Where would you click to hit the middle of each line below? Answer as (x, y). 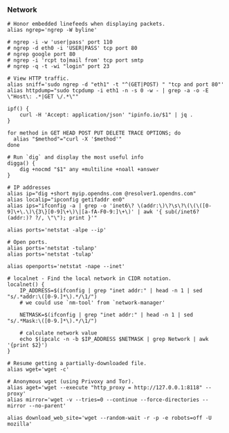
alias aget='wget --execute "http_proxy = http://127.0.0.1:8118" (105, 388)
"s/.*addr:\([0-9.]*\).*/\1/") (52, 297)
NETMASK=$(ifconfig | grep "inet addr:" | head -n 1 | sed (107, 315)
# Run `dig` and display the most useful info (75, 157)
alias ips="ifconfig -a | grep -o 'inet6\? (71, 206)
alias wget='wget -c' (38, 370)
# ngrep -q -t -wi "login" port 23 (58, 67)
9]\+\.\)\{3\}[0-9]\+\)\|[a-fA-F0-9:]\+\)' (71, 212)
